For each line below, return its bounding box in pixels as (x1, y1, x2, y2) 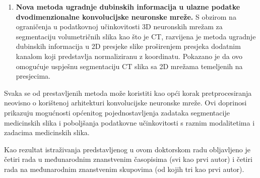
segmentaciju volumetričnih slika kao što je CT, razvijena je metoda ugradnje (16, 31, 256, 41)
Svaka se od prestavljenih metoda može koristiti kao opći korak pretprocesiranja (4, 87, 252, 98)
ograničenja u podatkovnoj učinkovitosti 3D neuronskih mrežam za (16, 21, 223, 32)
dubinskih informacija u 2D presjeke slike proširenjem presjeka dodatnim (16, 41, 241, 51)
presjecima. (16, 71, 50, 81)
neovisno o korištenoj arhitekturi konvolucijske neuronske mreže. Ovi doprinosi (4, 97, 247, 108)
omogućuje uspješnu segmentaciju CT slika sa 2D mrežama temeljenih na (16, 61, 243, 71)
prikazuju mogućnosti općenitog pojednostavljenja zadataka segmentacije (4, 107, 230, 117)
